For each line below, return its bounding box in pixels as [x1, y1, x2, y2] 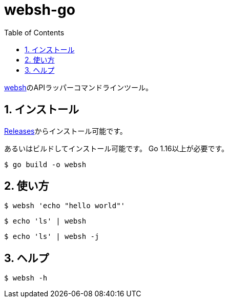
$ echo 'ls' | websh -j [4, 232, 99, 241]
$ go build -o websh [4, 160, 87, 169]
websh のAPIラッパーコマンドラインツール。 [4, 83, 153, 92]
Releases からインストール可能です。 [4, 126, 127, 135]
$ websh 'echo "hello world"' [4, 202, 126, 210]
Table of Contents [4, 28, 65, 37]
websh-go [4, 1, 75, 18]
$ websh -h [4, 274, 48, 283]
